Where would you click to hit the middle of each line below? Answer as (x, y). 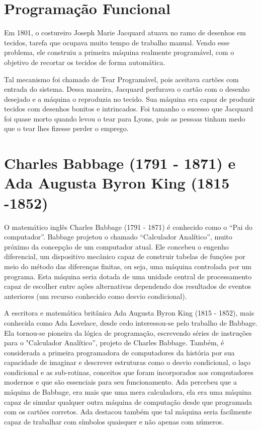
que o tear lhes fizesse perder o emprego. (66, 128)
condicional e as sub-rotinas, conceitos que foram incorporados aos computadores (129, 372)
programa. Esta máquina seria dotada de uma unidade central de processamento (128, 276)
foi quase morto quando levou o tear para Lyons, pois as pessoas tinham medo (125, 118)
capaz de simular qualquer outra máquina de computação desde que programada (128, 402)
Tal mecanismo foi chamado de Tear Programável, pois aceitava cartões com (121, 79)
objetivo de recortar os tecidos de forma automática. (85, 62)
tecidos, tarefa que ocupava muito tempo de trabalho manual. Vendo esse (117, 42)
